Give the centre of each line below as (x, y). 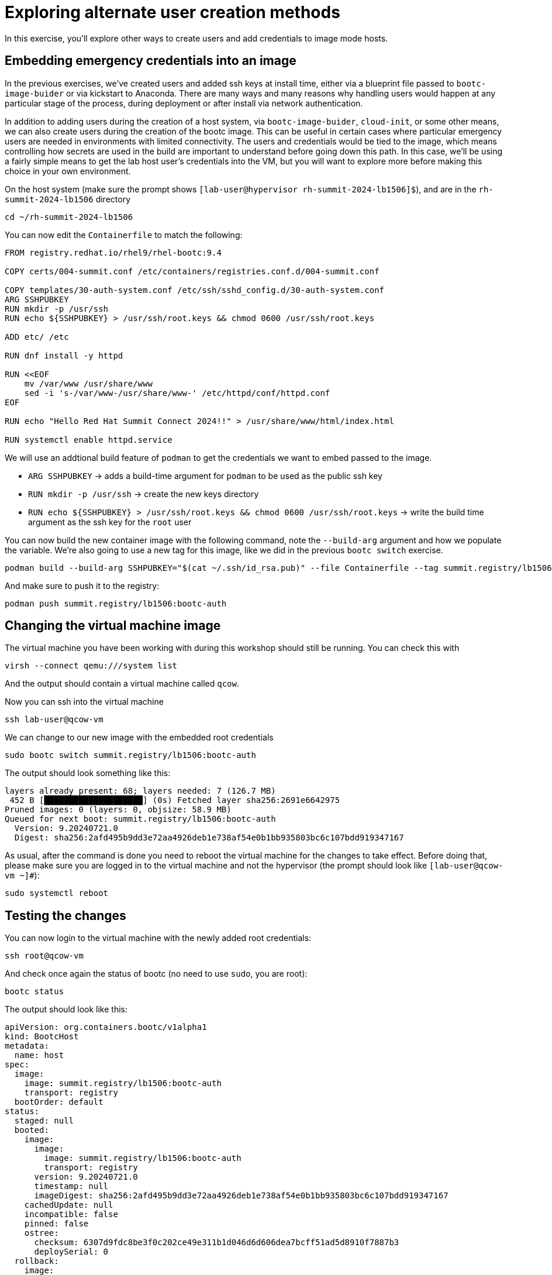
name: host (39, 1055)
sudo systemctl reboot (57, 893)
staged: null (44, 1121)
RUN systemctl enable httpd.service (89, 440)
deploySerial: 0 (71, 1252)
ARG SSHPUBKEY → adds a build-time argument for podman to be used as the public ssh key (205, 475)
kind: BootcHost (42, 1037)
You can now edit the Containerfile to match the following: (124, 235)
